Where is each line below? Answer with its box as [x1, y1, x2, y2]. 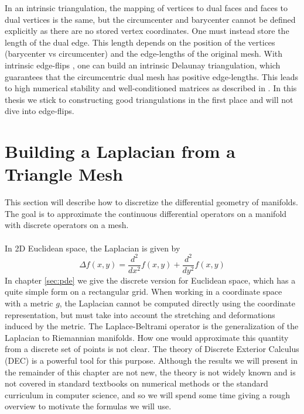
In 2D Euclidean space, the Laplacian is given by [5, 241, 180, 254]
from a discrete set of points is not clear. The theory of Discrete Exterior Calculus [5, 343, 299, 355]
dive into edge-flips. [5, 105, 74, 117]
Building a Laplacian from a [5, 139, 235, 163]
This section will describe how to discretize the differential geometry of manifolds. [5, 196, 299, 208]
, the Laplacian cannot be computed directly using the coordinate [59, 296, 295, 309]
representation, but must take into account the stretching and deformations [5, 308, 275, 320]
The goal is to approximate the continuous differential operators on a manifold [5, 207, 287, 219]
